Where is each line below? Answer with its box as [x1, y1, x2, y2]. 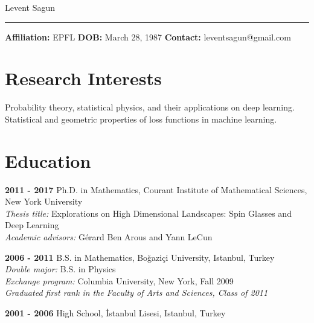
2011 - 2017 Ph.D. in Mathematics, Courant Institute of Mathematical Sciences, [5, 183, 307, 196]
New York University [5, 195, 83, 208]
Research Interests [5, 66, 162, 91]
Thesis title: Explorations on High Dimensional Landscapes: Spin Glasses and [5, 206, 292, 219]
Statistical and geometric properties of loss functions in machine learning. [5, 112, 277, 125]
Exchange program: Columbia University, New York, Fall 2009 [5, 274, 234, 287]
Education [5, 148, 91, 173]
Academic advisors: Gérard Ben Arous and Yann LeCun [5, 231, 213, 243]
